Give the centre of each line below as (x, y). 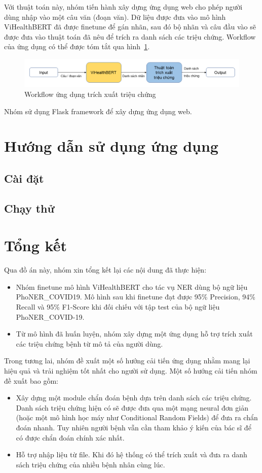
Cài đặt (24, 178)
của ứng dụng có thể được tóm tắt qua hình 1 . (77, 46)
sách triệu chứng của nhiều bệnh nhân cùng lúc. (90, 464)
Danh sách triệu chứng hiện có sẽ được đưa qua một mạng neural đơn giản (132, 407)
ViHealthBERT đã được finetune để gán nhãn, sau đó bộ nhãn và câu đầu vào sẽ (130, 27)
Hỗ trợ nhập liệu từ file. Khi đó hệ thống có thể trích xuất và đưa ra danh (132, 454)
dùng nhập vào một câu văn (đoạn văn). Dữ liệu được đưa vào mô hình (115, 16)
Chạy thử (29, 208)
